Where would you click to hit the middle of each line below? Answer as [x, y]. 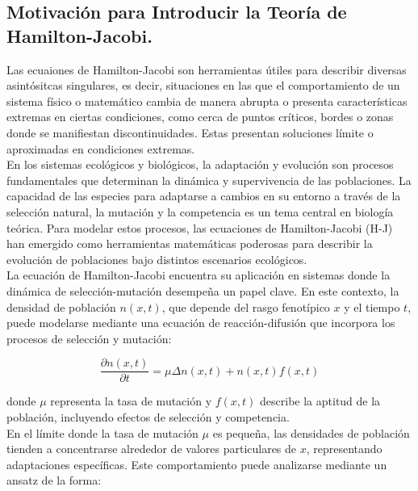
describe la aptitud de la [320, 401]
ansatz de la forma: [54, 480]
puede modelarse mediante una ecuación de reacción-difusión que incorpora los [201, 323]
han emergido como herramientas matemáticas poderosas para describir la [190, 243]
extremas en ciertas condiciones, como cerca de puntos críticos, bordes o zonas [200, 117]
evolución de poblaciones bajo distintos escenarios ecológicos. [157, 259]
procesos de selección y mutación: [89, 338]
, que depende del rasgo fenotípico [246, 306]
